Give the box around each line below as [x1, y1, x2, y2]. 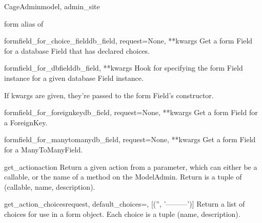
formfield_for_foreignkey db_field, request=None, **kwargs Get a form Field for [4, 107, 258, 118]
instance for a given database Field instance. [4, 72, 144, 83]
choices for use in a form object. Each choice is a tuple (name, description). [4, 208, 240, 219]
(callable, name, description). [4, 181, 95, 192]
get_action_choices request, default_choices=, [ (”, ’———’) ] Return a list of [4, 198, 245, 209]
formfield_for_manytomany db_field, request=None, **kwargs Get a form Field [4, 134, 256, 145]
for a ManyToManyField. [4, 144, 83, 154]
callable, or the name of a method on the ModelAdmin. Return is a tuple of [4, 171, 242, 182]
